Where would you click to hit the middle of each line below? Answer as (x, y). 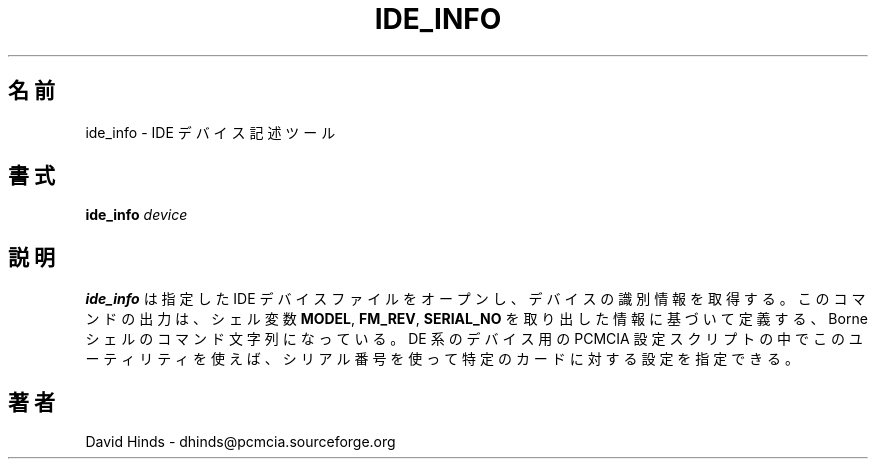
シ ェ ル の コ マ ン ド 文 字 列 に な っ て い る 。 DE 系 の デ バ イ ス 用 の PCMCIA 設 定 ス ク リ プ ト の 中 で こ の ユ (474, 339)
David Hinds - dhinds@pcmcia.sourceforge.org (240, 442)
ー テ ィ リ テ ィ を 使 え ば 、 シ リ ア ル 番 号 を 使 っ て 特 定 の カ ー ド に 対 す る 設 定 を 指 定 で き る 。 (442, 359)
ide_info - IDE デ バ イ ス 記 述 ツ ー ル (210, 132)
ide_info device (136, 215)
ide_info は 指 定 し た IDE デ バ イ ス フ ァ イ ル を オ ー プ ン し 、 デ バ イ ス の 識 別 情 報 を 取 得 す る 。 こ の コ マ (475, 299)
